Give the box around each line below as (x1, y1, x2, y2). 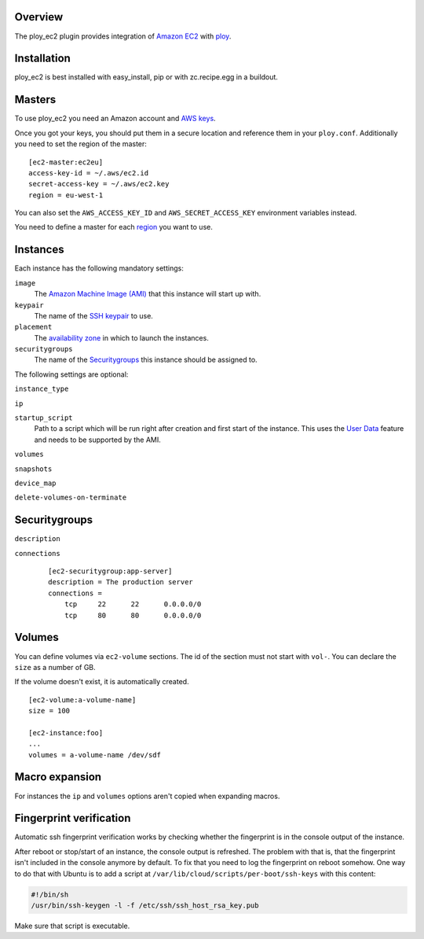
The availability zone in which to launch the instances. (34, 333, 210, 342)
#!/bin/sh (31, 889, 69, 899)
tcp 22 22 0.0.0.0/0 (64, 600, 202, 609)
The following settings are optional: (14, 370, 129, 379)
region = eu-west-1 (28, 190, 104, 200)
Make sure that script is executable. (14, 921, 130, 931)
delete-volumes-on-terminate (14, 493, 127, 503)
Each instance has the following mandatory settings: (14, 263, 184, 273)
